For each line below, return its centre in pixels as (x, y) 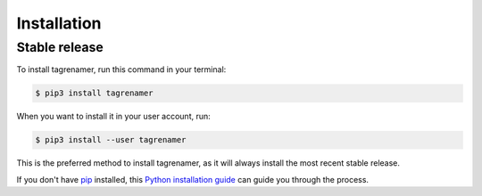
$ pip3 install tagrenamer (94, 93)
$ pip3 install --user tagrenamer (111, 140)
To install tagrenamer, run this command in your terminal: (121, 69)
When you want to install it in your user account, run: (114, 117)
